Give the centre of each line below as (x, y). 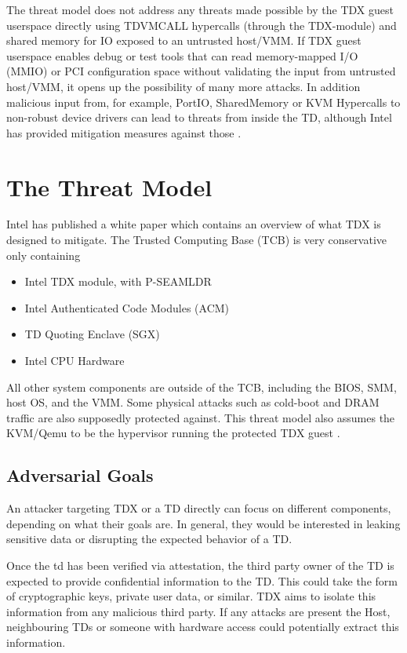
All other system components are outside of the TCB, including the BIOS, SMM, (202, 387)
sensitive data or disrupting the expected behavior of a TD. (149, 539)
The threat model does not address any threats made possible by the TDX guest (200, 9)
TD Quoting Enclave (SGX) (92, 334)
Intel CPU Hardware (74, 361)
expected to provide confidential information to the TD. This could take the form (202, 580)
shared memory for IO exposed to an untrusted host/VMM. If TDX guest (184, 40)
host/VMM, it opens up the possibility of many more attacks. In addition (184, 86)
